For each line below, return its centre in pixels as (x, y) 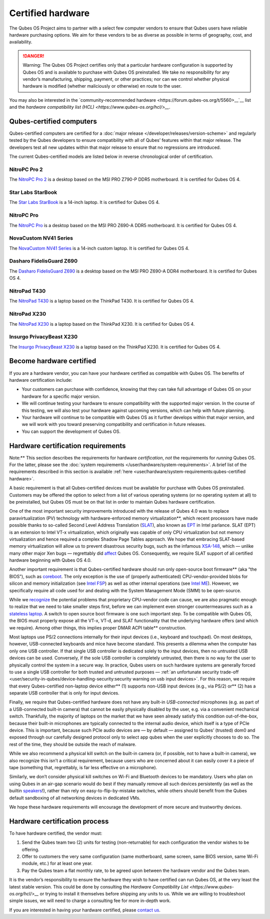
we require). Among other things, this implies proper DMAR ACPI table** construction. (98, 628)
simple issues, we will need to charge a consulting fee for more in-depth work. (90, 901)
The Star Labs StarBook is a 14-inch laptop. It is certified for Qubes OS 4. (84, 202)
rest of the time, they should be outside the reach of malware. (73, 744)
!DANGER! (33, 56)
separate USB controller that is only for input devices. (64, 693)
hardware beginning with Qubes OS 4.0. (50, 560)
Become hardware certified (53, 361)
